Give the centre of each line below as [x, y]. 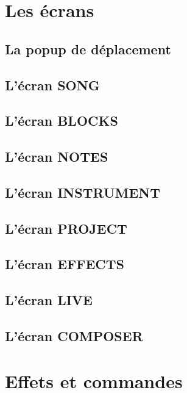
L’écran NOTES [57, 157]
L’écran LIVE [49, 300]
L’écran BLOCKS [62, 121]
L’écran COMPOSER [74, 336]
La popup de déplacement [88, 49]
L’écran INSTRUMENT [83, 192]
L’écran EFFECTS [65, 264]
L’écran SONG [52, 85]
